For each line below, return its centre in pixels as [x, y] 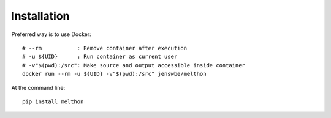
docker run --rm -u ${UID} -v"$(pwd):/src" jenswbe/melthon [114, 74]
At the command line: [38, 87]
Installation [40, 16]
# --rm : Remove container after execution [105, 48]
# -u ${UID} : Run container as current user [100, 57]
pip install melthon [53, 101]
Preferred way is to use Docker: [51, 34]
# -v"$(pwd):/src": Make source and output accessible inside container [134, 65]
